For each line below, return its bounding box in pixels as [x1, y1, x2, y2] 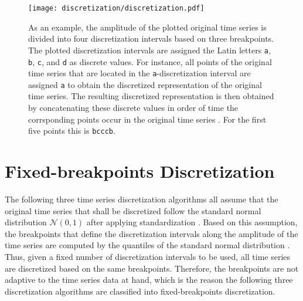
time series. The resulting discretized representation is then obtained [28, 90, 274, 102]
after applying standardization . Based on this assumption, [86, 216, 298, 228]
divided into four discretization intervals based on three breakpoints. [28, 32, 274, 45]
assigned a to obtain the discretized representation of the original [28, 78, 262, 90]
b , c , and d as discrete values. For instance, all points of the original [28, 55, 272, 67]
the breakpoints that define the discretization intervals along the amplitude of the [5, 227, 298, 239]
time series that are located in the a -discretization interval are [28, 67, 251, 79]
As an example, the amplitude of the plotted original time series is [28, 21, 267, 33]
